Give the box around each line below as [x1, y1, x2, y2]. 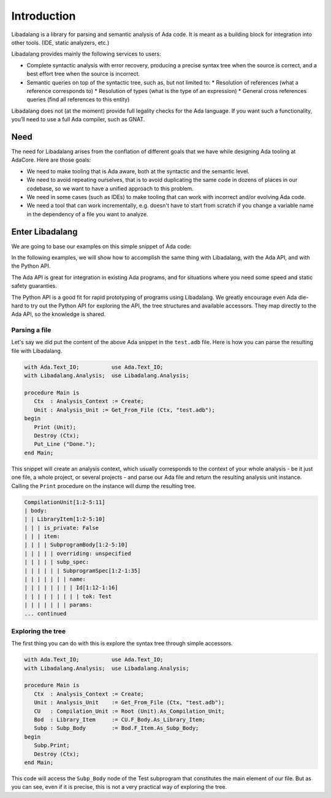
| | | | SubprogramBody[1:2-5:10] [24, 541, 128, 548]
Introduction [11, 9, 76, 23]
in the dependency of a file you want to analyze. [26, 210, 148, 217]
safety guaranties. [11, 282, 58, 290]
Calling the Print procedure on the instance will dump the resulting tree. [11, 482, 196, 489]
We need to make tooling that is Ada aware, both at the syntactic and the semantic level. [26, 167, 249, 175]
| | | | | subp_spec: [24, 559, 89, 566]
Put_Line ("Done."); [34, 441, 96, 448]
